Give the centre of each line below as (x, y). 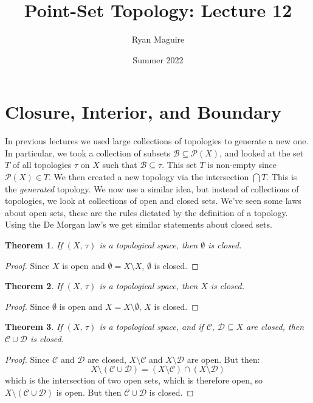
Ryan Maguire (158, 39)
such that (120, 165)
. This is (282, 177)
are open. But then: (223, 359)
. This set (179, 165)
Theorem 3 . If (34, 327)
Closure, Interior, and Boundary (143, 112)
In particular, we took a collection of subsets (88, 152)
